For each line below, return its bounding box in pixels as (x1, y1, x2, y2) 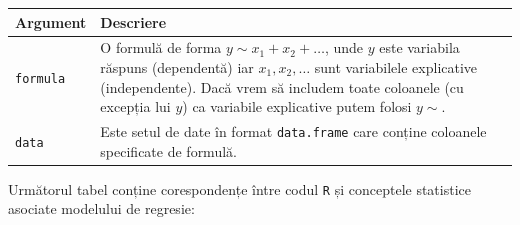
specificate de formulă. (100, 140, 237, 161)
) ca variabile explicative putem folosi (182, 96, 412, 117)
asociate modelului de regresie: (8, 198, 195, 219)
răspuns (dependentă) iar (100, 56, 254, 77)
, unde (324, 37, 363, 58)
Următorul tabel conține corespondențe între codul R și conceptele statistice (8, 178, 471, 199)
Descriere (100, 11, 167, 32)
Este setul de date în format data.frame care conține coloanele (100, 120, 487, 141)
